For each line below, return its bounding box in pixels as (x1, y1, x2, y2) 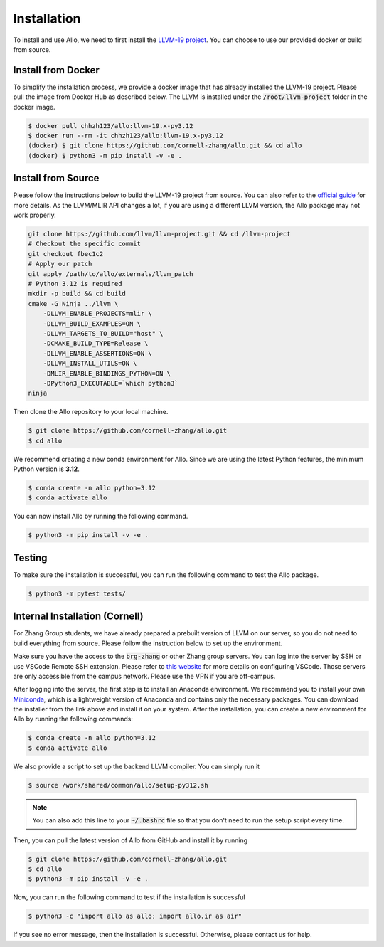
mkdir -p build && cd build (28, 290, 126, 298)
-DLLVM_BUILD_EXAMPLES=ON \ (43, 319, 142, 327)
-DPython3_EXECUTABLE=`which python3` (43, 379, 178, 387)
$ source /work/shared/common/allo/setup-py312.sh (28, 781, 209, 789)
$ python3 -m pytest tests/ (28, 589, 126, 598)
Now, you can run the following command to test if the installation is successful (13, 893, 245, 901)
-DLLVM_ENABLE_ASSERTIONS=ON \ (43, 349, 152, 357)
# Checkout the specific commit (28, 240, 142, 248)
